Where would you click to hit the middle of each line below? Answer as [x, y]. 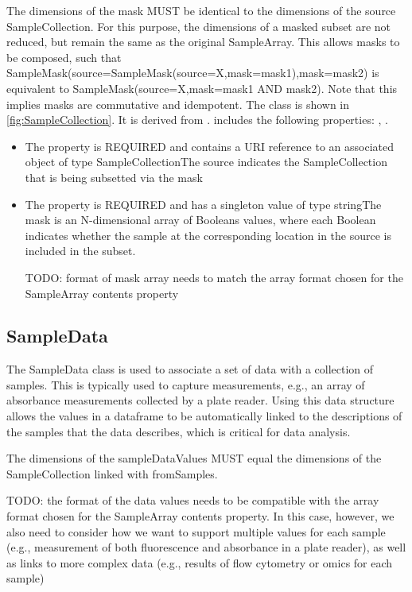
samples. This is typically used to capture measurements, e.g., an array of [186, 384]
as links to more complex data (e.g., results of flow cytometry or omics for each [200, 562]
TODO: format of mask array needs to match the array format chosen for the [214, 277]
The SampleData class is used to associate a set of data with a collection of [190, 369]
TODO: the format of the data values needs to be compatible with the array [193, 500]
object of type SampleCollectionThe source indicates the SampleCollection [206, 162]
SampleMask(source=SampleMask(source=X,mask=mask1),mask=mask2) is [193, 73]
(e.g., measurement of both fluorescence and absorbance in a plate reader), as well [206, 547]
